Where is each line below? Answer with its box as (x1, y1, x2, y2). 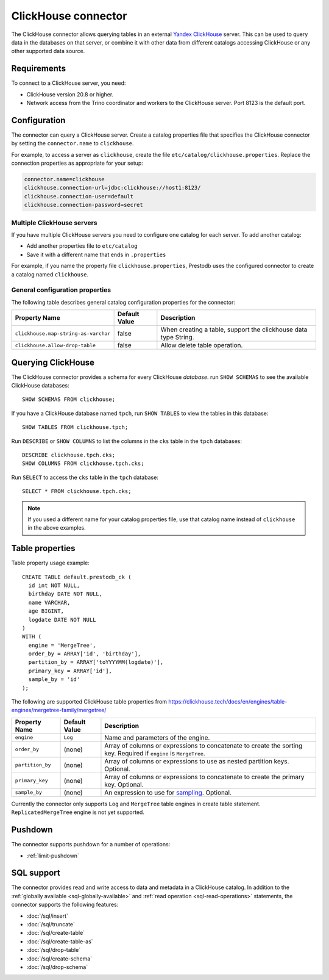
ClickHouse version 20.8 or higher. (26, 90, 114, 98)
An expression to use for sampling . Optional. (104, 788, 232, 796)
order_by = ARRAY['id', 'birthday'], (28, 650, 141, 657)
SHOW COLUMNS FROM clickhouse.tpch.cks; (22, 460, 144, 467)
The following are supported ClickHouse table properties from (11, 698, 168, 705)
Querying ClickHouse (11, 357, 94, 367)
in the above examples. (27, 524, 86, 531)
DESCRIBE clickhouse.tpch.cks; (22, 452, 116, 458)
